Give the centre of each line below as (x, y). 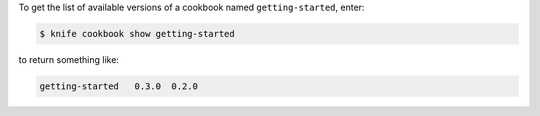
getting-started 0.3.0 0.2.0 (119, 86)
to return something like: (69, 59)
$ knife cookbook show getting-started (137, 33)
